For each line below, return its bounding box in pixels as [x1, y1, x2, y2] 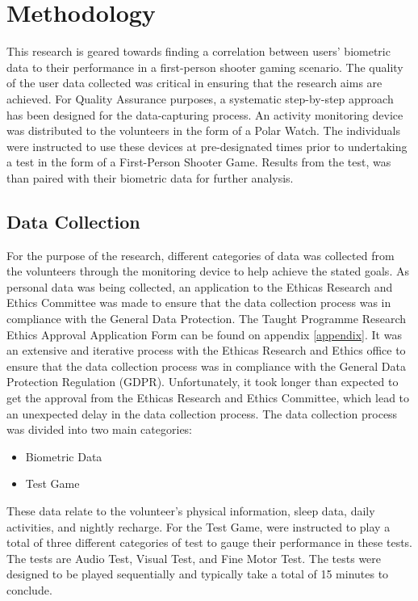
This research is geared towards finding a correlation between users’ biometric [6, 43, 391, 60]
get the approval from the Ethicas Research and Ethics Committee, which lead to [6, 389, 410, 406]
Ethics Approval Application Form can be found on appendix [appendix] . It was [6, 326, 402, 343]
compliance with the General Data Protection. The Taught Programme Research [6, 310, 407, 327]
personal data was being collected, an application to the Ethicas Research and [6, 278, 393, 295]
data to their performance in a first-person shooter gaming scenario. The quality [6, 58, 403, 75]
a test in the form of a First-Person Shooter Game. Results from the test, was [6, 153, 391, 170]
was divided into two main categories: [6, 421, 193, 438]
